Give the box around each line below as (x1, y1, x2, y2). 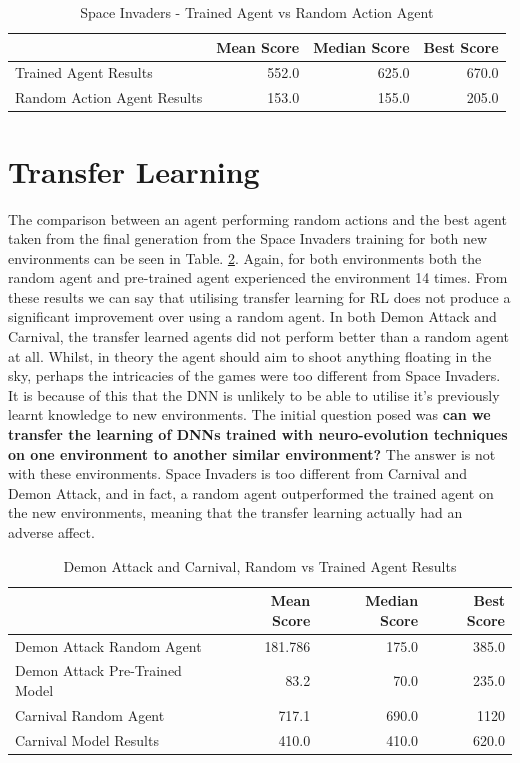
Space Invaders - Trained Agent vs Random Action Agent (80, 2, 434, 22)
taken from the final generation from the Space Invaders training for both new (8, 228, 488, 249)
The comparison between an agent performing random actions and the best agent (8, 208, 507, 229)
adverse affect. (8, 522, 95, 542)
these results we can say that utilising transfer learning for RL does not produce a (8, 286, 511, 307)
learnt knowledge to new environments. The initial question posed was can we (8, 404, 491, 425)
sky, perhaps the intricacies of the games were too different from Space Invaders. (8, 365, 501, 386)
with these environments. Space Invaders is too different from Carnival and (8, 463, 467, 484)
